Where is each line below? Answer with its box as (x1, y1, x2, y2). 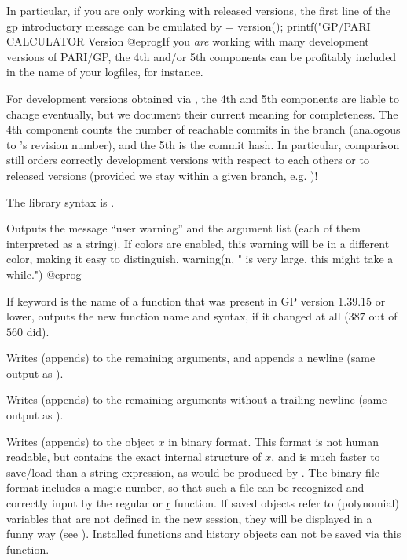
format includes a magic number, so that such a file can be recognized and (6, 479, 365, 496)
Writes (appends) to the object (6, 433, 155, 449)
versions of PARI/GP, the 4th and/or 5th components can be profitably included (6, 48, 397, 64)
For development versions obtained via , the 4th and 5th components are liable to (6, 90, 399, 106)
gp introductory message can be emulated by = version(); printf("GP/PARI (6, 17, 371, 34)
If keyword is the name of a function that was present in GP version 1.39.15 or (6, 292, 386, 309)
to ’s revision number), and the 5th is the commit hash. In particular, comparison (6, 136, 400, 152)
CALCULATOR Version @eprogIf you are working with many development (6, 33, 369, 49)
